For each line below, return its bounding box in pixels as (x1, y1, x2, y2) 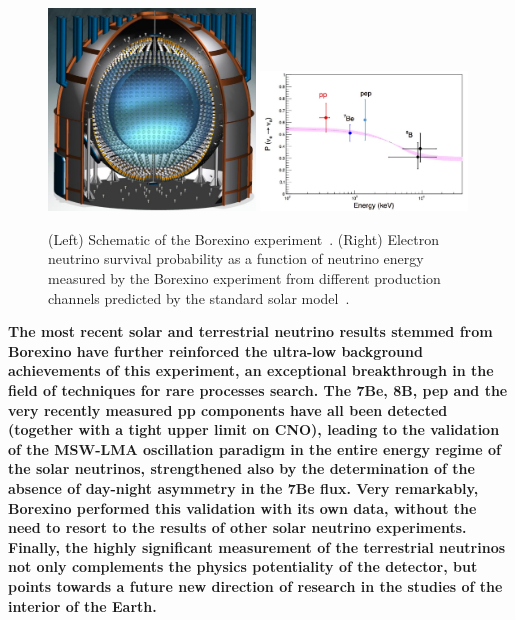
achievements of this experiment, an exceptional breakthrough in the (8, 360, 494, 381)
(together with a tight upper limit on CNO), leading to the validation (8, 419, 500, 440)
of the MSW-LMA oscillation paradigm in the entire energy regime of (8, 438, 501, 459)
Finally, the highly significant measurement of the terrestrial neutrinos (8, 536, 506, 557)
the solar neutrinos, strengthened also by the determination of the (8, 458, 475, 479)
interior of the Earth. (8, 595, 157, 616)
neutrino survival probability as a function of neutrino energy (48, 248, 424, 269)
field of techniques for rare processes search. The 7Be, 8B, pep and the (8, 380, 508, 401)
